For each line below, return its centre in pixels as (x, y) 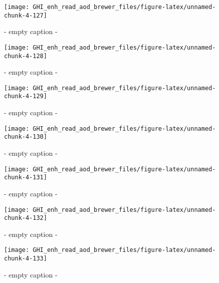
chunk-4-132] (26, 218)
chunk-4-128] (26, 56)
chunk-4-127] (26, 15)
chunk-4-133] (26, 259)
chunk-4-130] (26, 137)
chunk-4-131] (26, 178)
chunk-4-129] (26, 96)
